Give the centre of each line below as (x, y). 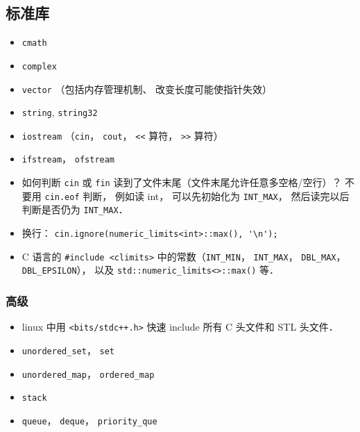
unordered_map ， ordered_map (88, 373)
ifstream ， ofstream (68, 159)
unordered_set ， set (68, 350)
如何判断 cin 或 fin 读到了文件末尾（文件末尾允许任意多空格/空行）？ (182, 182)
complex (39, 66)
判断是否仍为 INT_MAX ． (75, 209)
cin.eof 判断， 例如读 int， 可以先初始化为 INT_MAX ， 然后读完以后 (197, 196)
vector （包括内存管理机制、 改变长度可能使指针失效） (147, 89)
